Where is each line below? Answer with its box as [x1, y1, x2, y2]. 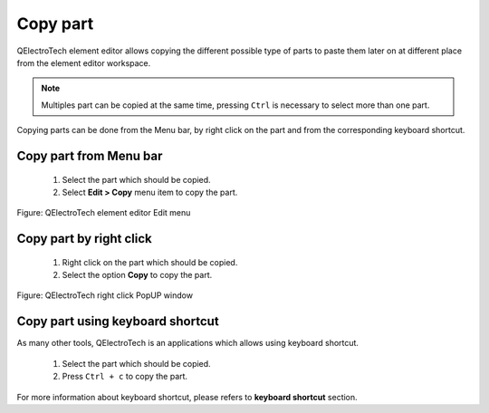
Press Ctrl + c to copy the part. [62, 371, 188, 382]
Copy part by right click [16, 231, 153, 246]
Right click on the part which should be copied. [62, 256, 238, 267]
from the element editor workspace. [16, 57, 151, 68]
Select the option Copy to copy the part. [62, 270, 213, 281]
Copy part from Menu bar [16, 148, 163, 163]
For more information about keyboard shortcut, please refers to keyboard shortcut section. [16, 391, 358, 402]
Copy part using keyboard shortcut [16, 313, 219, 330]
